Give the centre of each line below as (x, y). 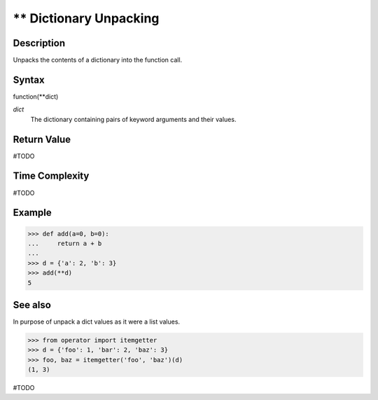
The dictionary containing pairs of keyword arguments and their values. (133, 119)
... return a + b (65, 243)
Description (39, 43)
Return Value (42, 139)
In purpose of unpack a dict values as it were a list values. (97, 322)
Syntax (29, 80)
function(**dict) (36, 96)
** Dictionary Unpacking (86, 18)
